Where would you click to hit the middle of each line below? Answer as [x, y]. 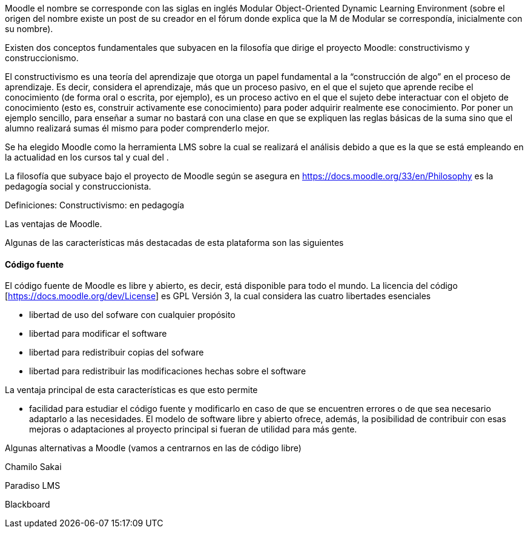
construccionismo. [42, 58]
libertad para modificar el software [98, 334]
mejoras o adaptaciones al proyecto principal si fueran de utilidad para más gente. [193, 429]
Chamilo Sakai [33, 467]
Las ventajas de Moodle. [54, 224]
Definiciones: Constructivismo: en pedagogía [95, 205]
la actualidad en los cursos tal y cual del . [87, 157]
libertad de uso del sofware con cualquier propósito [132, 315]
